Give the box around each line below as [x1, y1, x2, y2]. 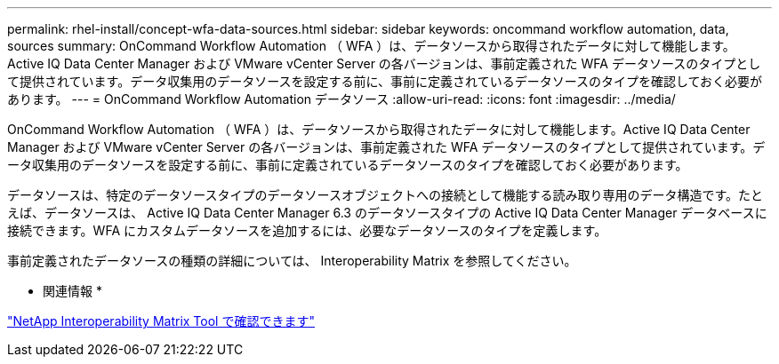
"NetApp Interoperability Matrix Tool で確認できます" [7, 313, 315, 328]
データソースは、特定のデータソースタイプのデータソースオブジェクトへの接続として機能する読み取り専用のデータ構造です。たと [7, 187, 764, 202]
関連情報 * [43, 283, 102, 298]
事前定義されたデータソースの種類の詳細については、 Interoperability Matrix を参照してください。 [7, 253, 577, 268]
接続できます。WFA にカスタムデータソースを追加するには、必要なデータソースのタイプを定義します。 [7, 223, 607, 238]
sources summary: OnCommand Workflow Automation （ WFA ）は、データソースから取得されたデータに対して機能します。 [7, 38, 735, 53]
